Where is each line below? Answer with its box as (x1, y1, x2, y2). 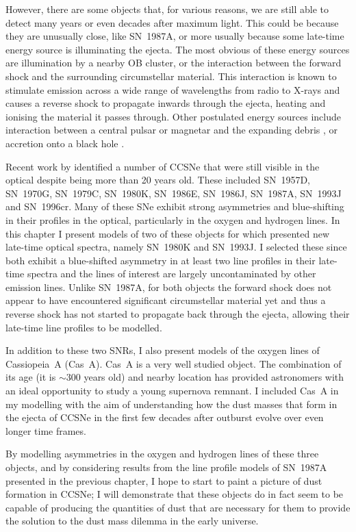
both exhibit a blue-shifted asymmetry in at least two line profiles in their (5, 253, 316, 267)
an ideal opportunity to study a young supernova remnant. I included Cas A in (5, 383, 339, 398)
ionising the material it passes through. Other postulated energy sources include (5, 109, 341, 123)
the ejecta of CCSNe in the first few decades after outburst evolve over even (5, 410, 324, 425)
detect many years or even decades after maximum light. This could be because (5, 15, 339, 29)
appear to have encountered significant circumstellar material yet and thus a (5, 293, 326, 307)
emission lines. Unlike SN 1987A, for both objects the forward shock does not (5, 279, 332, 294)
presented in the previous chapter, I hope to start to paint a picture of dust (5, 473, 322, 487)
